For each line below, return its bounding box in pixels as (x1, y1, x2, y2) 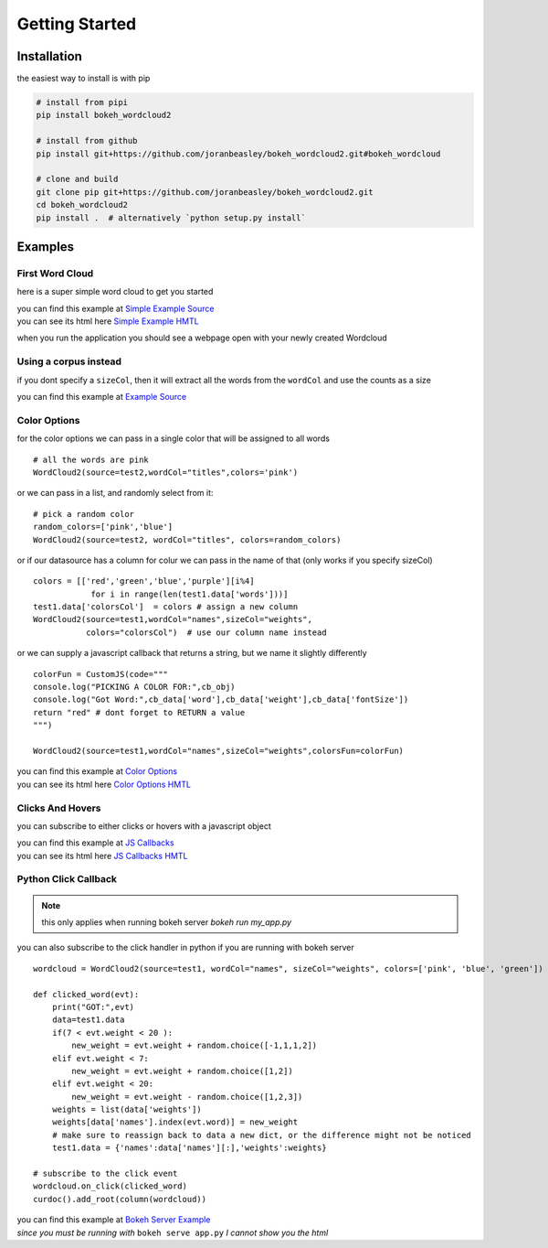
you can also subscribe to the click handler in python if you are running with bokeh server (16, 942, 355, 953)
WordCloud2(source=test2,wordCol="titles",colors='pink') (33, 467, 299, 478)
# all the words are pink (33, 454, 150, 465)
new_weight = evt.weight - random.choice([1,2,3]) (71, 1092, 303, 1102)
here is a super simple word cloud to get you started (16, 286, 214, 297)
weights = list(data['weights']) (51, 1104, 203, 1115)
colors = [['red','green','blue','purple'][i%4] (33, 576, 255, 586)
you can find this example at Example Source (16, 392, 187, 403)
